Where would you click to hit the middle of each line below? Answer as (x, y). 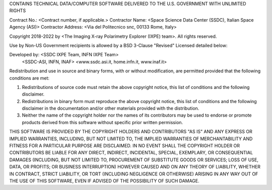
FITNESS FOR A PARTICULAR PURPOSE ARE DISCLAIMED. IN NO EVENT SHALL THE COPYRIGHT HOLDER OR (125, 146)
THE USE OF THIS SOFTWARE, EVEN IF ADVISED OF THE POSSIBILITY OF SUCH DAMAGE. (105, 180)
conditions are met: (29, 78)
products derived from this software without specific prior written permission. (103, 122)
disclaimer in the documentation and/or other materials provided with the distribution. (111, 109)
